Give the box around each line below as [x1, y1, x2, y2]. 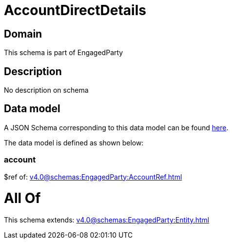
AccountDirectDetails [4, 2, 146, 19]
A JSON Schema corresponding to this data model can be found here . [4, 123, 229, 132]
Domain [4, 27, 42, 40]
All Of [4, 190, 41, 207]
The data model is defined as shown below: [4, 138, 144, 147]
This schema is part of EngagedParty [4, 48, 123, 57]
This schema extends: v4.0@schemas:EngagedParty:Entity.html [4, 216, 210, 224]
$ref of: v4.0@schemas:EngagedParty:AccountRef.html [4, 172, 182, 181]
